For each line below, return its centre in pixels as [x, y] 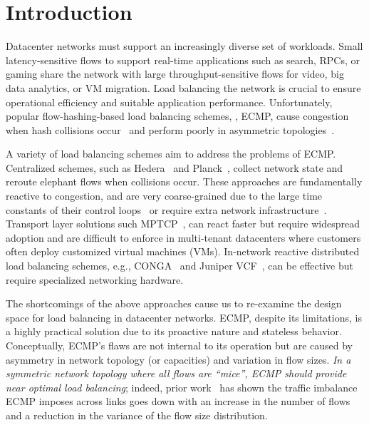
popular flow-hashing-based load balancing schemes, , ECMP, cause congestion [177, 116]
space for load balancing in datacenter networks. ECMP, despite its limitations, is [184, 317]
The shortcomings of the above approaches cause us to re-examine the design [174, 303]
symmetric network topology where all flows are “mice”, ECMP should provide [176, 373]
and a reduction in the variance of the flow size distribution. [137, 415]
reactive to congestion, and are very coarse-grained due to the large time [164, 196]
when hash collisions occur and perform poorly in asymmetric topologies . [170, 129]
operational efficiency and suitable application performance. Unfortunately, [169, 102]
